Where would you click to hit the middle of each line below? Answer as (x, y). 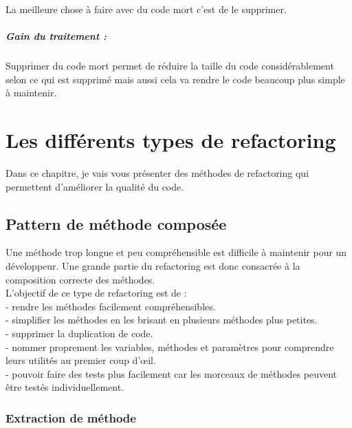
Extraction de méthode (71, 417)
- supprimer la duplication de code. (79, 333)
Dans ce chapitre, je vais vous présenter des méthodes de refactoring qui (157, 173)
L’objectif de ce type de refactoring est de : (96, 293)
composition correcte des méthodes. (80, 279)
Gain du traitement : (56, 36)
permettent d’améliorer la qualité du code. (95, 186)
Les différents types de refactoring (171, 140)
